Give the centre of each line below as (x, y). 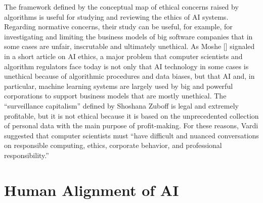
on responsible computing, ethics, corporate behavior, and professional (113, 145)
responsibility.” (27, 155)
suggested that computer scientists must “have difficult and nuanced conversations (131, 135)
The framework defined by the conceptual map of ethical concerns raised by (121, 7)
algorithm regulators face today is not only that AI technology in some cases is (126, 66)
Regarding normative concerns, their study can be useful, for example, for (118, 27)
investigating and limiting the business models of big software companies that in (128, 36)
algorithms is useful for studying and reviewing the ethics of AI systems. (116, 16)
